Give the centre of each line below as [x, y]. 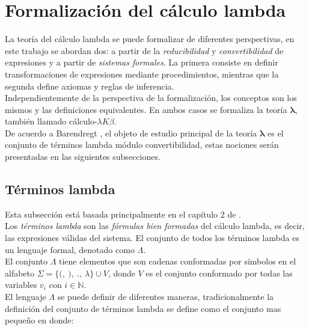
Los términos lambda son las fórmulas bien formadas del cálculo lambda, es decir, [155, 226]
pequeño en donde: [39, 320]
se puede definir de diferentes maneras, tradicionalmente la [166, 297]
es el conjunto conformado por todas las [219, 273]
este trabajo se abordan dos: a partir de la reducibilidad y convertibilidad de [144, 50]
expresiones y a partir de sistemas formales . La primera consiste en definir [142, 62]
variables [21, 285]
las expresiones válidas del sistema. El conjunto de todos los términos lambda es [152, 238]
